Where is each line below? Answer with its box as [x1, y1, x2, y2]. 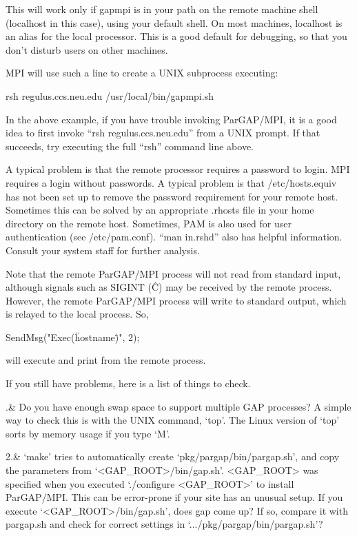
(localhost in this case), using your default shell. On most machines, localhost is [6, 15, 343, 30]
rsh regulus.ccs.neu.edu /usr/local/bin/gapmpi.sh [6, 88, 214, 103]
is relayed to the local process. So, [6, 307, 149, 321]
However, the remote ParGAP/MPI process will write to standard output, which [6, 293, 347, 307]
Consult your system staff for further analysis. [6, 243, 200, 257]
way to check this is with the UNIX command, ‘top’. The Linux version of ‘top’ [6, 413, 340, 427]
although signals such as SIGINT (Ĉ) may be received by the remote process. [6, 280, 332, 294]
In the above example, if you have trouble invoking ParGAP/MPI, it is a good [6, 112, 337, 126]
